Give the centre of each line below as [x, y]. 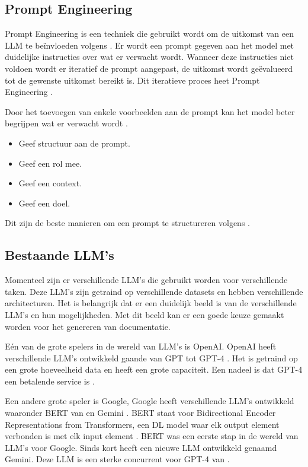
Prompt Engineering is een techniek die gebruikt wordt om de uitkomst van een [149, 34]
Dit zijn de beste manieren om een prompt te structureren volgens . [127, 223]
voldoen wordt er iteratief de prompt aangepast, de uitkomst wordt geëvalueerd [149, 68]
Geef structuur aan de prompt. [74, 143]
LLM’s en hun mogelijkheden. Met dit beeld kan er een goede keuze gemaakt [145, 314]
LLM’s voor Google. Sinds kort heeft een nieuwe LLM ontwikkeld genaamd [141, 447]
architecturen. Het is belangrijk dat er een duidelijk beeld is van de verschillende [151, 303]
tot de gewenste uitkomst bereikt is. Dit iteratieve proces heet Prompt [132, 80]
